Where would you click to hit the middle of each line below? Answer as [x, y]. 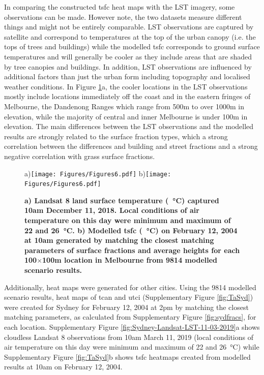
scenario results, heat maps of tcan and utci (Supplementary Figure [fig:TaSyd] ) [129, 297]
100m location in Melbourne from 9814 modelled [130, 260]
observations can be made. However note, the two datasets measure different [123, 17]
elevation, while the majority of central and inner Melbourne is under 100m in [126, 116]
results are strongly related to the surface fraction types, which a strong [116, 136]
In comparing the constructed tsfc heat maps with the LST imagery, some [120, 7]
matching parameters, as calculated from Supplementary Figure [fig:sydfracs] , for [130, 317]
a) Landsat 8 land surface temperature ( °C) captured [122, 200]
